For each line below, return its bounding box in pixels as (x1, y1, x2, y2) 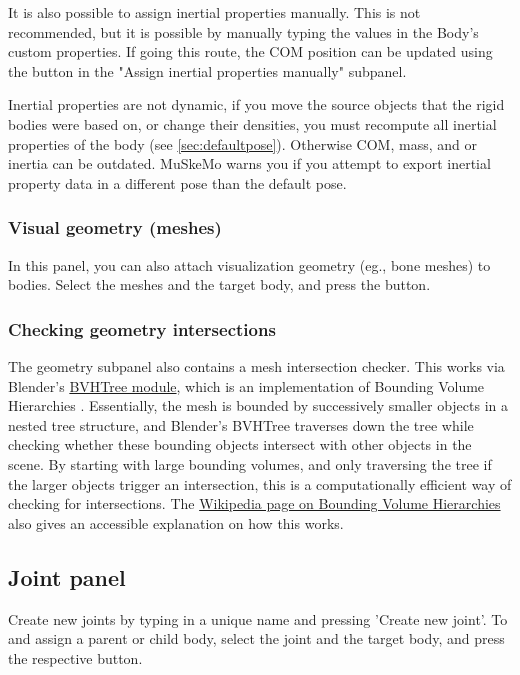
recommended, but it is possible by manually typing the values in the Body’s (8, 21, 479, 42)
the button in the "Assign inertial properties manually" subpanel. (8, 60, 407, 81)
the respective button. (8, 647, 143, 668)
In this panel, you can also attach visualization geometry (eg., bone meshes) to (8, 254, 491, 275)
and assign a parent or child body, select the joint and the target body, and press (8, 628, 505, 649)
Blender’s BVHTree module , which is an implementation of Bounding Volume (8, 375, 485, 396)
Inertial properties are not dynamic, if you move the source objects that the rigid (8, 94, 505, 115)
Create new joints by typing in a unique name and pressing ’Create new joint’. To (8, 608, 508, 629)
